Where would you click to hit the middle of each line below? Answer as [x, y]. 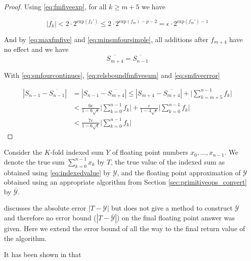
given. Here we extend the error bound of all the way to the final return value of [125, 228]
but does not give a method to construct [172, 208]
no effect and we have [36, 49]
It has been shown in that [43, 254]
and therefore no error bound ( [50, 217]
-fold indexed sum [77, 152]
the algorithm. [25, 238]
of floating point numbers [150, 152]
